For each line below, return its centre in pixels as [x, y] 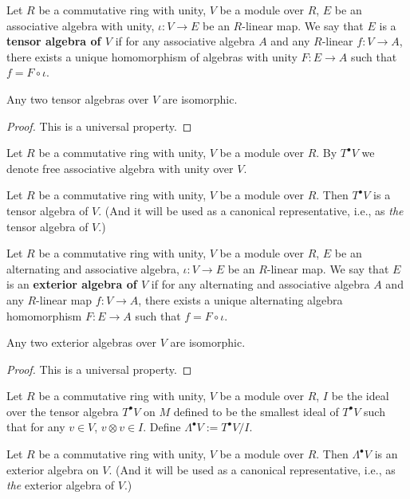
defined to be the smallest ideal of [256, 411]
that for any [36, 427]
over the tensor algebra [63, 411]
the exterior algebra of [61, 485]
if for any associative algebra [185, 41]
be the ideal [360, 396]
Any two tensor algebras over [78, 98]
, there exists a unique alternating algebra [240, 299]
